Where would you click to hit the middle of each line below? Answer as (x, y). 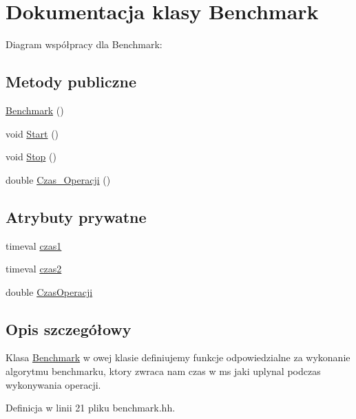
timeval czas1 (34, 245)
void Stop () (31, 157)
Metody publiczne (71, 82)
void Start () (32, 133)
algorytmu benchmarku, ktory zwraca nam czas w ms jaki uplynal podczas (163, 371)
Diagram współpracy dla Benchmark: (84, 44)
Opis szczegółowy (69, 329)
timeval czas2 (34, 269)
